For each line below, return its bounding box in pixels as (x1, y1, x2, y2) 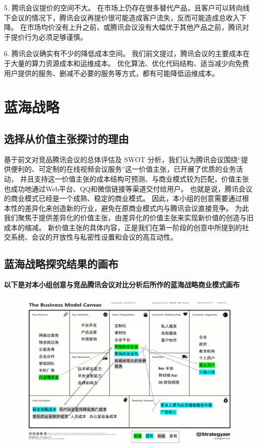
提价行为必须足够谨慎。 (10, 31, 87, 42)
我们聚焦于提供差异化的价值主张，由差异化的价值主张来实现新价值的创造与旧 (4, 212, 254, 223)
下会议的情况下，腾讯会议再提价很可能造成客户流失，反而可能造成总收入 (4, 12, 240, 22)
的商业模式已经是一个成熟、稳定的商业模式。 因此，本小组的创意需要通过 (4, 193, 242, 203)
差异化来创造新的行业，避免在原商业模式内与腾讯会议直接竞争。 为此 (24, 202, 249, 213)
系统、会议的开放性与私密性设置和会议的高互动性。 (10, 232, 177, 242)
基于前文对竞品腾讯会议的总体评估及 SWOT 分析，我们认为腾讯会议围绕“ (4, 154, 241, 164)
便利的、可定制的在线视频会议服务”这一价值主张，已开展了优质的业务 (10, 164, 236, 174)
